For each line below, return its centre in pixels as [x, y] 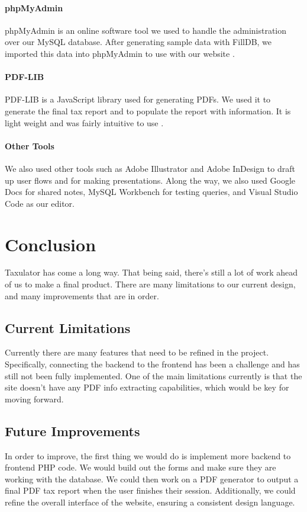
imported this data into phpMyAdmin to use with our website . [120, 53]
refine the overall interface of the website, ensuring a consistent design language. [150, 502]
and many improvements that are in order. [82, 295]
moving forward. [34, 399]
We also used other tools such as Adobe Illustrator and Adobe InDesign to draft [150, 168]
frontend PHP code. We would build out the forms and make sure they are [140, 467]
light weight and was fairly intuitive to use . [84, 122]
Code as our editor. [40, 203]
